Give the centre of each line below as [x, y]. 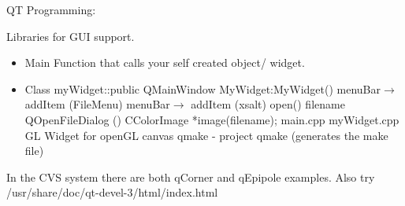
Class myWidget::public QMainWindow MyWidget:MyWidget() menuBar [202, 88]
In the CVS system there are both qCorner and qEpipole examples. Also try [191, 177]
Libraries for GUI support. [71, 36]
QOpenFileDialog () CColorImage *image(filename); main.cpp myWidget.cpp [212, 119]
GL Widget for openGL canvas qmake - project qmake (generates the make [206, 135]
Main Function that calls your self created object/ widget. [165, 63]
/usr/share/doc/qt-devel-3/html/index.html [112, 192]
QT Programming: [51, 9]
